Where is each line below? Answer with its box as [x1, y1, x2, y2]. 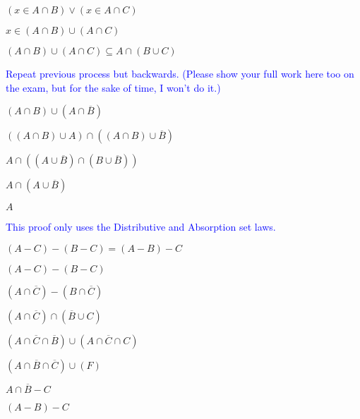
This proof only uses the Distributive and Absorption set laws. [6, 219, 276, 234]
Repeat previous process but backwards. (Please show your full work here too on [6, 66, 354, 80]
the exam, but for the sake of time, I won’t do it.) [6, 80, 221, 95]
